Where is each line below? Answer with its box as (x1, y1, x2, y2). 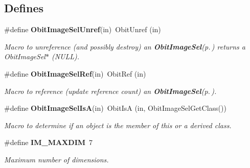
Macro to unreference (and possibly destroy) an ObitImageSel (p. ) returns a (4, 41, 245, 52)
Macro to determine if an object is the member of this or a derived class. (4, 119, 232, 130)
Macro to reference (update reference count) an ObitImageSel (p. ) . (4, 85, 217, 96)
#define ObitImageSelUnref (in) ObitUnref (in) (4, 24, 161, 35)
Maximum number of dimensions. (4, 154, 109, 164)
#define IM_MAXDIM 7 (4, 137, 93, 148)
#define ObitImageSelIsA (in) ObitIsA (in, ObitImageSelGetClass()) (4, 103, 226, 113)
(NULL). (51, 51, 80, 62)
